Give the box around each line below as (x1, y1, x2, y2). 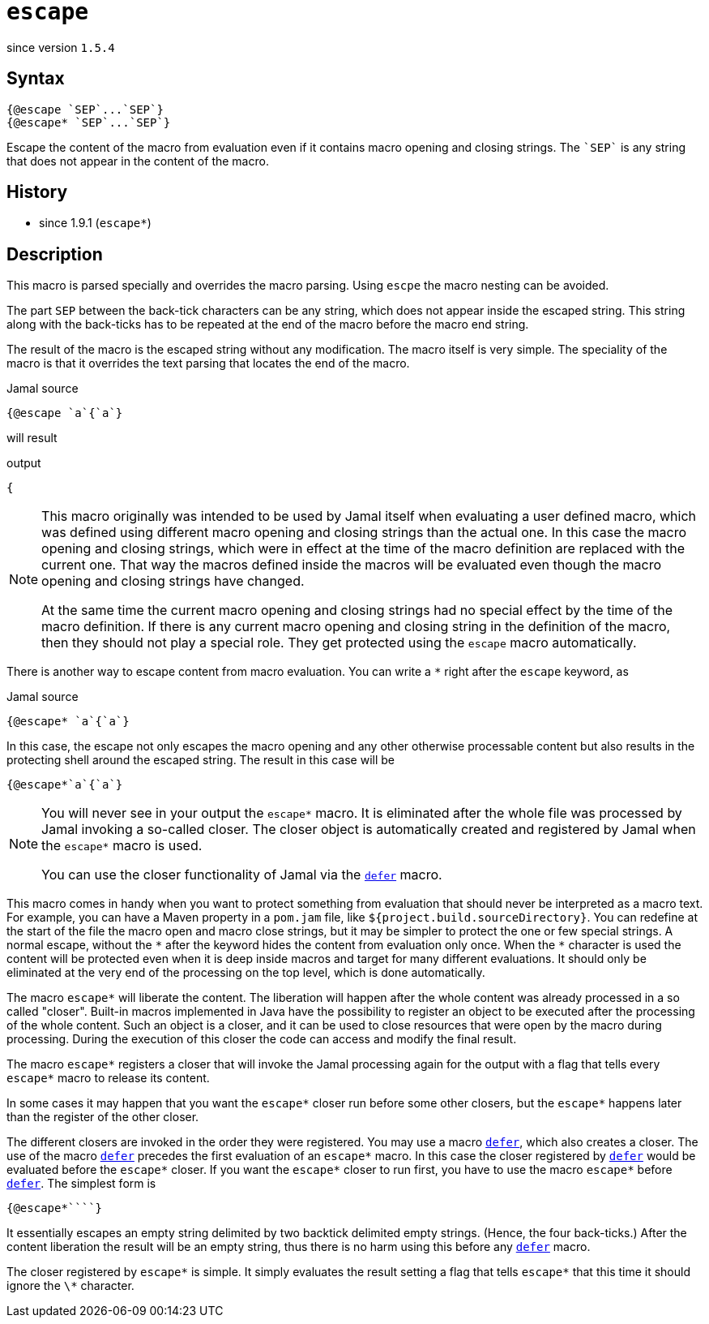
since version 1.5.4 (6, 40, 115, 54)
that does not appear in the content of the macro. (6, 153, 269, 168)
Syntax (6, 68, 65, 89)
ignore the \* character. (6, 1279, 135, 1293)
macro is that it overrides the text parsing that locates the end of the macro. (6, 356, 410, 371)
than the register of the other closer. (6, 1110, 199, 1124)
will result (6, 431, 58, 445)
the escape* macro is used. (41, 837, 203, 854)
